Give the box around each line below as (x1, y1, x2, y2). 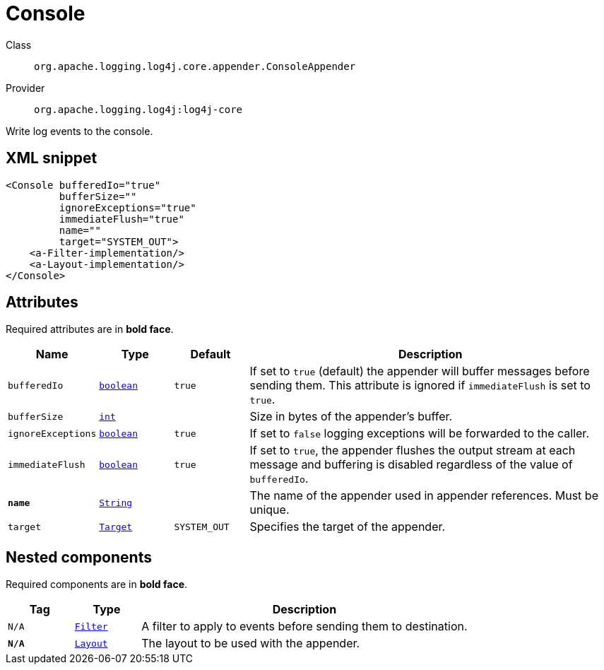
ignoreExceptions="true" (59, 201, 196, 213)
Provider (6, 81, 45, 94)
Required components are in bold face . (6, 578, 188, 591)
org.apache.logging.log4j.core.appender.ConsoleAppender (34, 60, 356, 72)
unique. (249, 502, 290, 517)
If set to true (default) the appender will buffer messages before (249, 364, 590, 379)
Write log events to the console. (6, 124, 153, 137)
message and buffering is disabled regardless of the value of (249, 457, 573, 472)
